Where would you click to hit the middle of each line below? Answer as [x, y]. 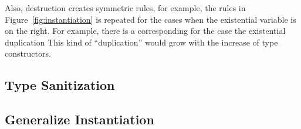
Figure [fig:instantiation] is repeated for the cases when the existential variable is [150, 19]
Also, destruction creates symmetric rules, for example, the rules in [125, 8]
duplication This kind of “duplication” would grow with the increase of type [141, 42]
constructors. [28, 53]
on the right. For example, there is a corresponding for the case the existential [145, 31]
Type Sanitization [60, 85]
